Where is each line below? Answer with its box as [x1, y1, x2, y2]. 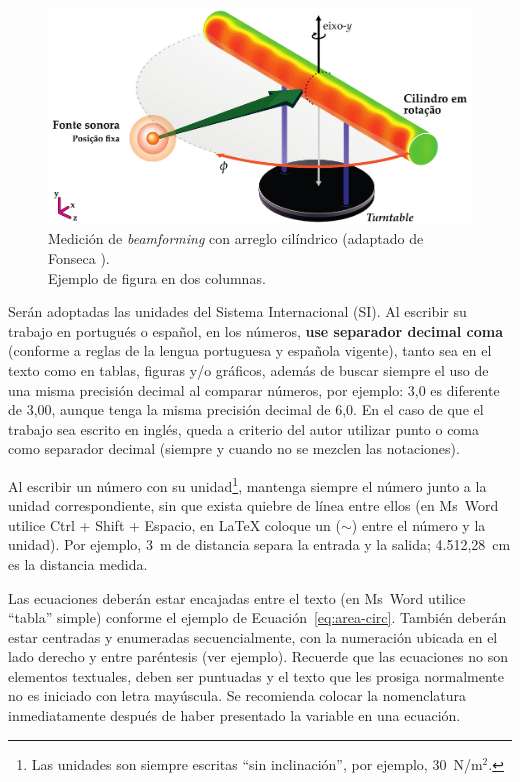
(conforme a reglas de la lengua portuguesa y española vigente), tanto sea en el [8, 340, 492, 361]
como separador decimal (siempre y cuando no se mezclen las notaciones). [8, 438, 460, 459]
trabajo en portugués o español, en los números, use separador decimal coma [8, 320, 504, 341]
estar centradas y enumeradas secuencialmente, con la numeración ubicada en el [8, 626, 498, 647]
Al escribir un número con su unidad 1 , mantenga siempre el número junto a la [8, 472, 487, 496]
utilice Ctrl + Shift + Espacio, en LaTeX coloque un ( [8, 514, 342, 535]
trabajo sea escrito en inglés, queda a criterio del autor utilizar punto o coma [8, 418, 480, 439]
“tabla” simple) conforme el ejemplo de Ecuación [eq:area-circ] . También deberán [8, 607, 507, 628]
